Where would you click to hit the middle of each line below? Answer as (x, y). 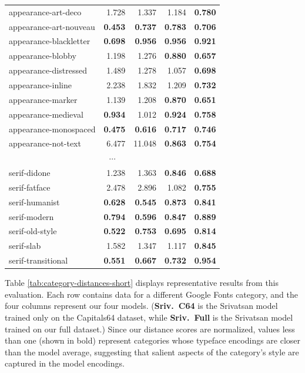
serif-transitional (38, 260)
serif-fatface (30, 187)
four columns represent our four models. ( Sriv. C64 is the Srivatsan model (141, 306)
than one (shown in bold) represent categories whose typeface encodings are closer (153, 340)
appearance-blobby (43, 56)
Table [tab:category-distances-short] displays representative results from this (142, 283)
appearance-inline (41, 84)
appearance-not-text (45, 143)
